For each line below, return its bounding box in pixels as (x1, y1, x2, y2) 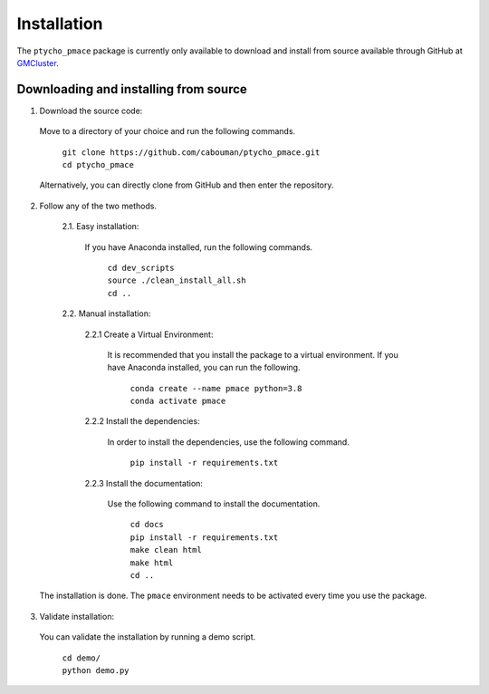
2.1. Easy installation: (62, 221, 139, 232)
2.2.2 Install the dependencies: (84, 416, 200, 427)
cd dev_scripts (107, 263, 176, 273)
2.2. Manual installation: (62, 308, 151, 319)
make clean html (129, 545, 203, 555)
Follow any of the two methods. (39, 200, 158, 211)
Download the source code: (39, 105, 143, 116)
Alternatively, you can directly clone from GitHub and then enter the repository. (39, 179, 334, 190)
